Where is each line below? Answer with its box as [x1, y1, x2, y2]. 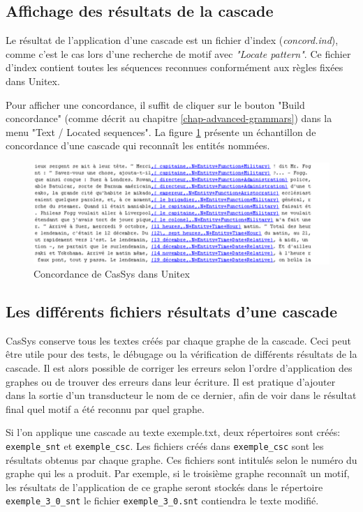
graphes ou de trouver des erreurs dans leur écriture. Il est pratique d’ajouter [6, 374, 336, 389]
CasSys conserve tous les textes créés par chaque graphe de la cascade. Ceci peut [6, 333, 351, 347]
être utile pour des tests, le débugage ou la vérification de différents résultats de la [6, 347, 357, 361]
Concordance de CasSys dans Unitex [34, 266, 190, 281]
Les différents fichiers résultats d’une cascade [6, 301, 338, 322]
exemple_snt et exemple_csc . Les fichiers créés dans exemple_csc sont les [6, 439, 324, 453]
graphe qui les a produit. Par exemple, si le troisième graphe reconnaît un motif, [6, 466, 350, 481]
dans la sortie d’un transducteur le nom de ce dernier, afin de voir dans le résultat [6, 388, 357, 402]
